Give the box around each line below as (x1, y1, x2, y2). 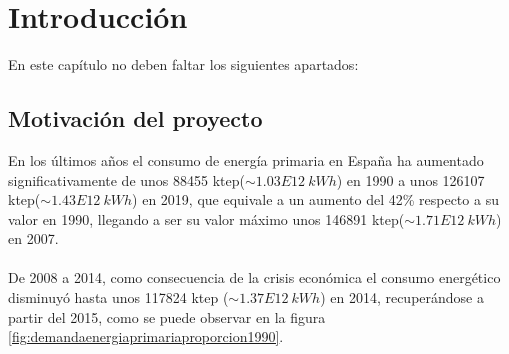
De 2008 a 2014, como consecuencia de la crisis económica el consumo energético (8, 267, 501, 288)
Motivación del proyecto (8, 103, 263, 134)
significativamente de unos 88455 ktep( (8, 169, 245, 190)
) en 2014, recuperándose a (320, 287, 484, 308)
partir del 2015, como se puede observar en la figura (8, 306, 326, 327)
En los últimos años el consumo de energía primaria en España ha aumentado (8, 149, 484, 170)
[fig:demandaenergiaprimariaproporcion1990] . (8, 326, 284, 347)
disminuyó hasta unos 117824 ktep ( (8, 287, 229, 308)
